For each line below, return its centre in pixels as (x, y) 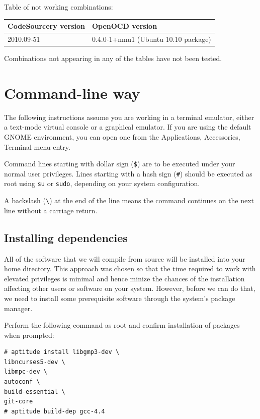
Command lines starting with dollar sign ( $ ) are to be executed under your (120, 164)
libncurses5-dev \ (35, 362)
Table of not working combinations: (59, 7)
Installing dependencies (66, 237)
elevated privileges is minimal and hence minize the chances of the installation (124, 278)
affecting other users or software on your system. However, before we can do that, (130, 288)
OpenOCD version (124, 26)
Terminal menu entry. (37, 146)
